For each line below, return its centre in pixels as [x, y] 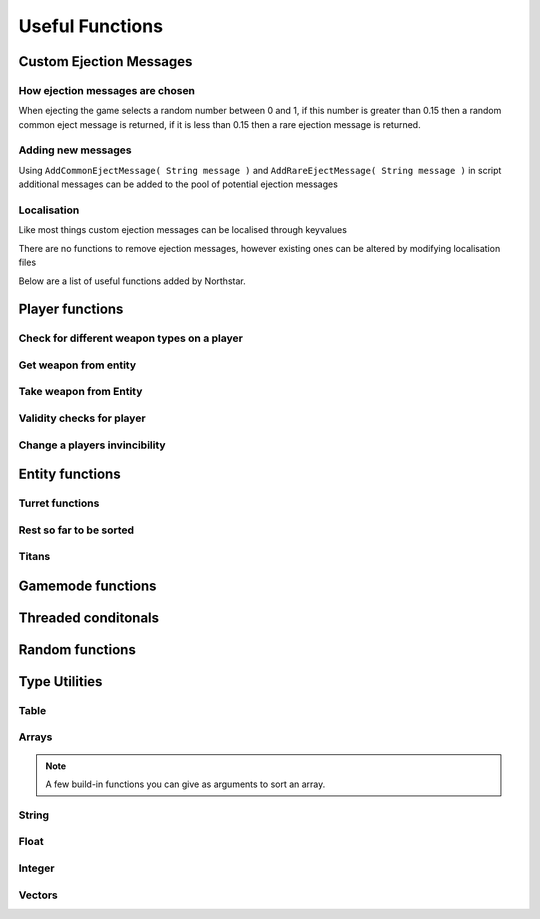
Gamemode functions [87, 585]
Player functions [71, 309]
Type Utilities [60, 681]
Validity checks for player [82, 418]
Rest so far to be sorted [76, 530]
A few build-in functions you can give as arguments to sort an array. [185, 784]
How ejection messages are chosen [106, 90]
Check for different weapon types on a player [131, 338]
